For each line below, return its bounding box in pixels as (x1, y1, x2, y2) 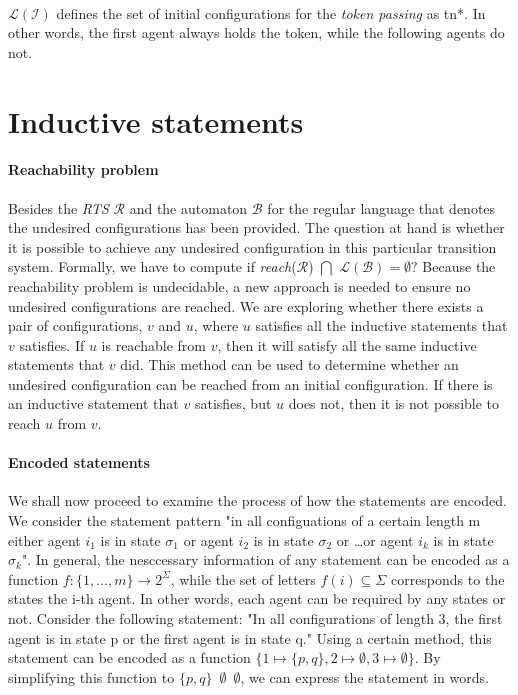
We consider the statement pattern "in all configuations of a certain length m (8, 510, 481, 531)
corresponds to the (390, 568, 505, 589)
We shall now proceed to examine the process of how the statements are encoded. (8, 490, 507, 511)
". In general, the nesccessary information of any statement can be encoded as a (21, 549, 510, 570)
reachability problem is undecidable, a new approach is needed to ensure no (8, 275, 471, 296)
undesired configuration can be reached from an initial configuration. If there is (8, 373, 493, 394)
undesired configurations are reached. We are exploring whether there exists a (8, 295, 484, 316)
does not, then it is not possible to (288, 393, 500, 414)
